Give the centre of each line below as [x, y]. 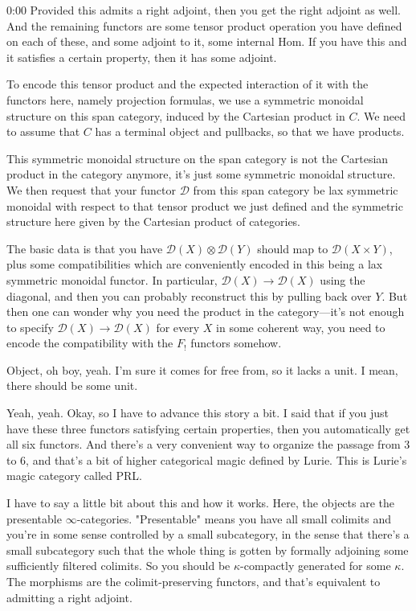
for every [178, 327]
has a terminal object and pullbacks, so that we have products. [250, 131]
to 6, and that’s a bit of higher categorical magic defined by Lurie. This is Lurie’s [207, 459]
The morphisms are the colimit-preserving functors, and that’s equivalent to [194, 581]
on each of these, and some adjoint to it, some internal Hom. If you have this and [207, 41]
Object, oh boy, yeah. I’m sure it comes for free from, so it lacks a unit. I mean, [202, 369]
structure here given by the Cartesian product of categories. [154, 221]
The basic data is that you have [85, 248]
